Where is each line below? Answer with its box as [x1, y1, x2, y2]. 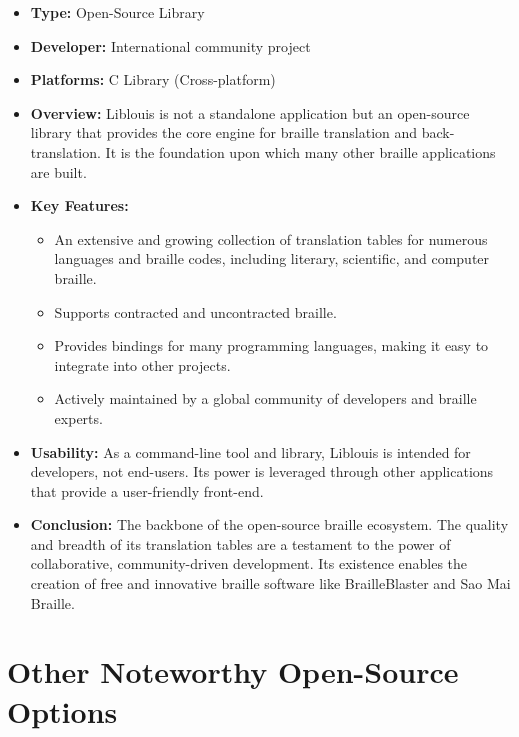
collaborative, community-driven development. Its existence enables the [30, 553, 468, 574]
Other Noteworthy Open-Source [7, 651, 459, 692]
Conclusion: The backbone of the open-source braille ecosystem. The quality [30, 514, 509, 535]
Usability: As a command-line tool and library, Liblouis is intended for [30, 441, 471, 462]
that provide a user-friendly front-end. [30, 480, 264, 501]
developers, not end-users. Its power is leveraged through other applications [30, 461, 494, 482]
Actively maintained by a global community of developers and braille [54, 388, 477, 409]
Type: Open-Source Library [30, 2, 205, 22]
